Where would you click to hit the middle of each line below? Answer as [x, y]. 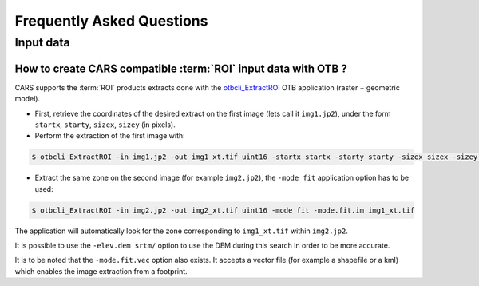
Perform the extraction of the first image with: [110, 136]
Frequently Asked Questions [111, 21]
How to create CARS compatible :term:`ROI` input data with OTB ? [181, 68]
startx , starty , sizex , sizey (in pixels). [105, 125]
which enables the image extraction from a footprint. [101, 271]
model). [27, 99]
